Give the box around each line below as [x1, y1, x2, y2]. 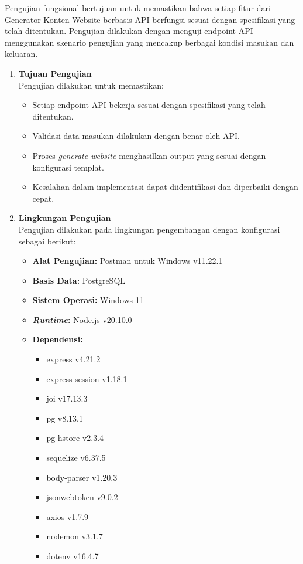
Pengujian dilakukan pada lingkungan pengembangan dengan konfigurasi [18, 223, 280, 235]
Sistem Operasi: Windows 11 [32, 294, 144, 306]
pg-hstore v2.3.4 [46, 432, 104, 444]
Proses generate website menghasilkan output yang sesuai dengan [32, 149, 266, 161]
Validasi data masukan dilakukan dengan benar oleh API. [32, 130, 240, 142]
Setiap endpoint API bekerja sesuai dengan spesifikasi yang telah [32, 98, 266, 111]
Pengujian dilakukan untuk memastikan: [18, 79, 164, 91]
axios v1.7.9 [46, 510, 89, 522]
